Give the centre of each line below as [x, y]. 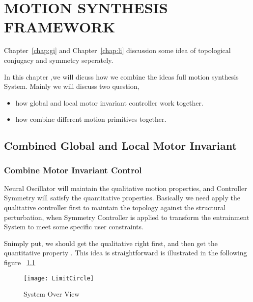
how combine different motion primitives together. [91, 119]
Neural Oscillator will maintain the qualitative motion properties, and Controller [126, 188]
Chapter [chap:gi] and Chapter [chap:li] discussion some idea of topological [117, 50]
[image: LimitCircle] [59, 278]
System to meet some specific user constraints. [74, 227]
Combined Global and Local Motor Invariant [120, 146]
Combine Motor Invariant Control [73, 170]
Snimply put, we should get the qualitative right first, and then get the [111, 243]
